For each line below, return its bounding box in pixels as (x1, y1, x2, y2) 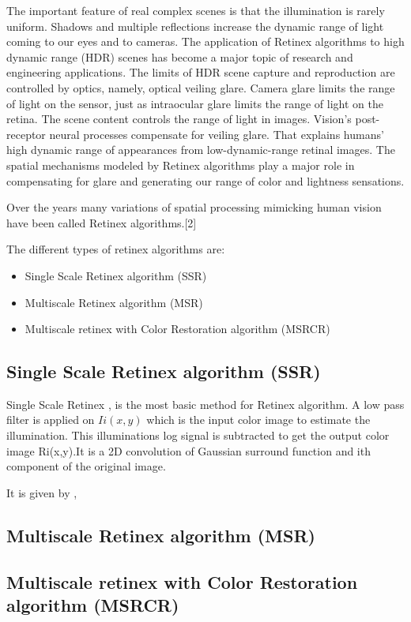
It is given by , (6, 484, 77, 500)
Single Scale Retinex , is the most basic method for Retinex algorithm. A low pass (6, 395, 405, 412)
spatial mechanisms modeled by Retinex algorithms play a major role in (6, 156, 355, 173)
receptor (6, 126, 46, 142)
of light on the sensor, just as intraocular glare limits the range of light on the (6, 95, 383, 111)
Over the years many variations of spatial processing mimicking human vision (6, 199, 382, 215)
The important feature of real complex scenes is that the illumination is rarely (6, 2, 385, 18)
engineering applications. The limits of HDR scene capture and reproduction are (6, 64, 395, 81)
